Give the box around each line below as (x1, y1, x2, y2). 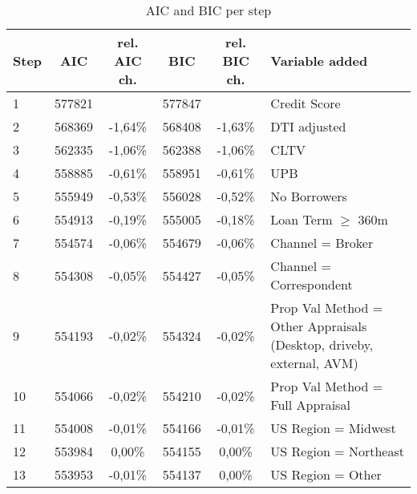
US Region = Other (270, 465, 382, 484)
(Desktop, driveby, (270, 335, 374, 354)
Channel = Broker (270, 233, 374, 252)
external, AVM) (270, 354, 358, 372)
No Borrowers (270, 187, 347, 205)
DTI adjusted (270, 117, 346, 136)
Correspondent (270, 275, 353, 294)
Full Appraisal (270, 395, 350, 414)
